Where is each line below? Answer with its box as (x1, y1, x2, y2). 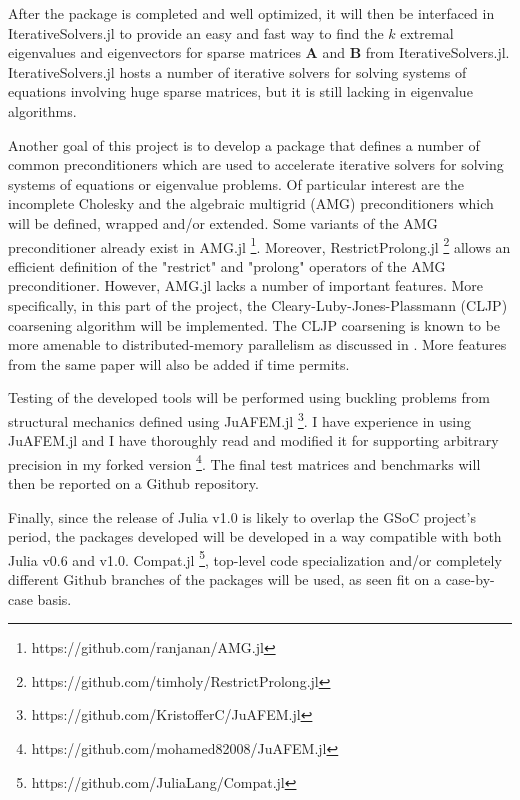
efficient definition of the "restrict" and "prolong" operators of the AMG (8, 255, 446, 276)
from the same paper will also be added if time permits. (8, 353, 350, 374)
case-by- (445, 569, 495, 590)
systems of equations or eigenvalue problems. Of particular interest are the (8, 173, 465, 194)
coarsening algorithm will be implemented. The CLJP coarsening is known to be (8, 314, 501, 335)
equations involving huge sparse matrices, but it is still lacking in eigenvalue (8, 81, 473, 102)
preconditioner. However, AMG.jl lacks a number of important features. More (8, 275, 483, 296)
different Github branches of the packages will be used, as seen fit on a (8, 569, 441, 590)
